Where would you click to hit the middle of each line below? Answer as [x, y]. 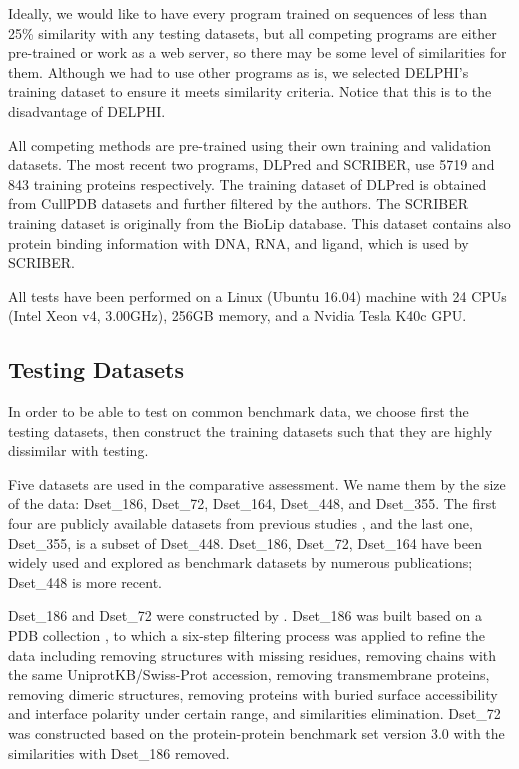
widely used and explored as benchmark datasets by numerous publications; [240, 562]
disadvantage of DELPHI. [87, 110]
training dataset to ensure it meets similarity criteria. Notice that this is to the [250, 91]
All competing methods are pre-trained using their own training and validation [250, 144]
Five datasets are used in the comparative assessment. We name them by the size [257, 483]
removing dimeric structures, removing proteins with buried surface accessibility [253, 693]
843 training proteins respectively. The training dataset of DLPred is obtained [247, 183]
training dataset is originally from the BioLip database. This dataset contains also [259, 222]
